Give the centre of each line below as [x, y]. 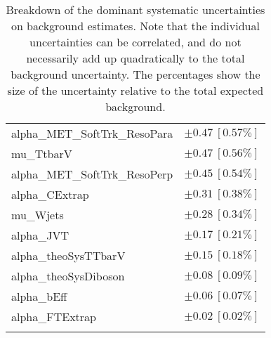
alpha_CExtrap [50, 194]
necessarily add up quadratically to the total [135, 58]
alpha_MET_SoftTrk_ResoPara [92, 133]
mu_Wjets [38, 215]
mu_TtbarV [42, 154]
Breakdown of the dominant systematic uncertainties [135, 9]
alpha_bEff [39, 296]
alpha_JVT [40, 235]
